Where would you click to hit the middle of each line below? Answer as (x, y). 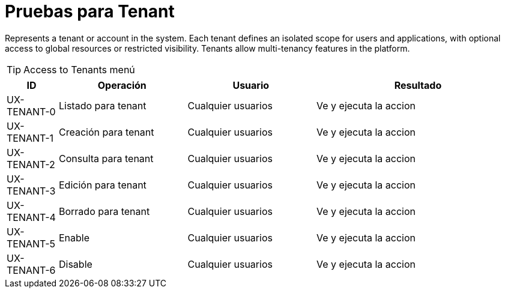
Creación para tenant (107, 132)
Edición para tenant (103, 185)
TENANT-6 (31, 270)
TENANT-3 (31, 191)
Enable (74, 237)
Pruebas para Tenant (90, 11)
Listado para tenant (103, 105)
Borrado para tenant (104, 211)
